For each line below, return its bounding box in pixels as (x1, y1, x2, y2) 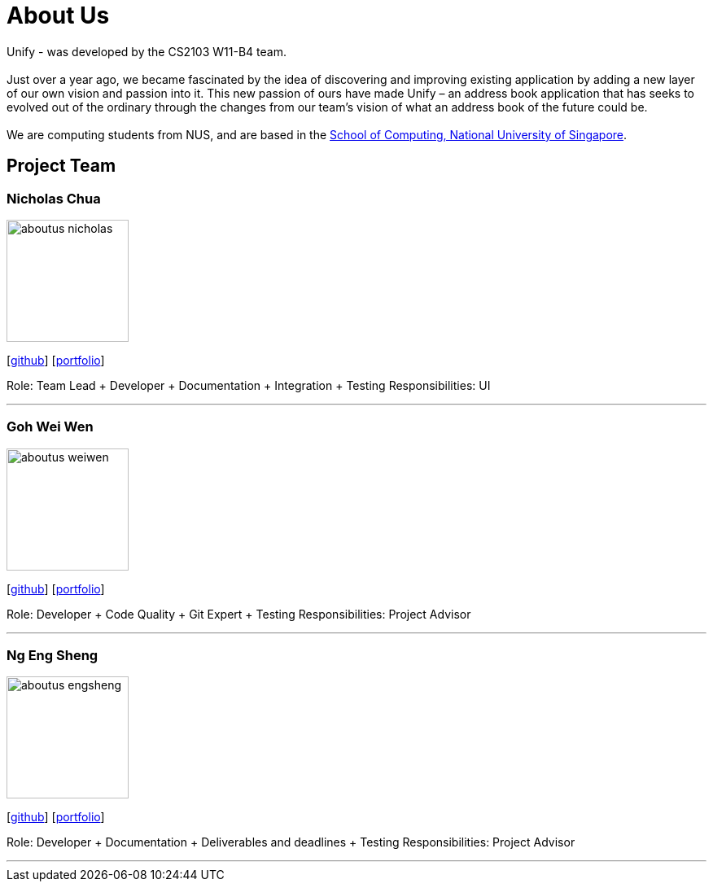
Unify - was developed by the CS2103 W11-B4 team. (7, 44, 287, 59)
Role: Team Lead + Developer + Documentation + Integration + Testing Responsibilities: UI (7, 378, 491, 392)
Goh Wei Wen (7, 418, 94, 435)
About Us (7, 2, 110, 29)
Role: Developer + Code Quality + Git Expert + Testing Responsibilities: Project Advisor (7, 606, 471, 621)
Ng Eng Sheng (7, 647, 98, 664)
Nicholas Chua (7, 190, 101, 207)
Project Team (7, 155, 116, 177)
